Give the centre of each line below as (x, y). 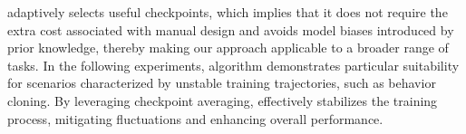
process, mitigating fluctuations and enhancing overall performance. (195, 118)
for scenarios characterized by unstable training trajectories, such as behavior (222, 83)
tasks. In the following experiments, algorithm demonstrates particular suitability (233, 65)
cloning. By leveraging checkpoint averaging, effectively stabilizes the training (223, 100)
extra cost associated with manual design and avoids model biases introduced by (231, 29)
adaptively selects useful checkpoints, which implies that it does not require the (228, 12)
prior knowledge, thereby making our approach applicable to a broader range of (228, 48)
